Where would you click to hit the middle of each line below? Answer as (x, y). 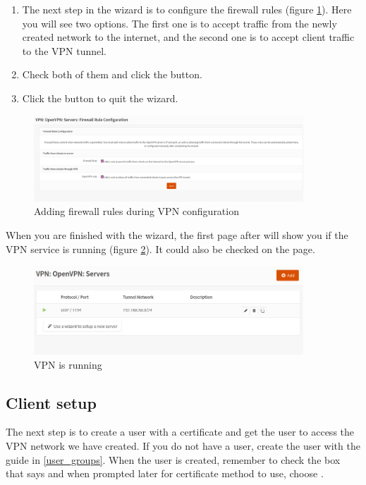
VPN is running (68, 364)
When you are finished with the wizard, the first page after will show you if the (177, 234)
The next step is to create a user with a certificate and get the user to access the (180, 432)
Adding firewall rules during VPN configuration (136, 211)
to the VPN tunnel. (65, 50)
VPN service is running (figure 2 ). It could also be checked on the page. (160, 248)
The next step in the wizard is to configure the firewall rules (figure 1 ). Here (187, 9)
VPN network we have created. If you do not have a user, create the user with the (183, 445)
